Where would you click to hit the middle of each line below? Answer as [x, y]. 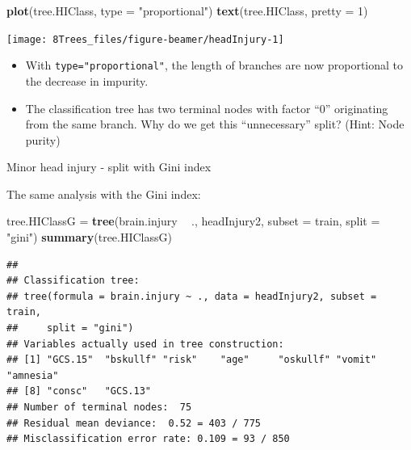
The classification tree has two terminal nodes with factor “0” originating [207, 108]
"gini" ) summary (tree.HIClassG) [89, 237]
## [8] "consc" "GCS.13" [79, 391]
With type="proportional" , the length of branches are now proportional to [214, 65]
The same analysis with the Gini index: [104, 193]
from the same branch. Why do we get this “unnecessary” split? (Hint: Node [215, 124]
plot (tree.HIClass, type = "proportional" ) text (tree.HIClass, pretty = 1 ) [187, 11]
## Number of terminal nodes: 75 [99, 407]
